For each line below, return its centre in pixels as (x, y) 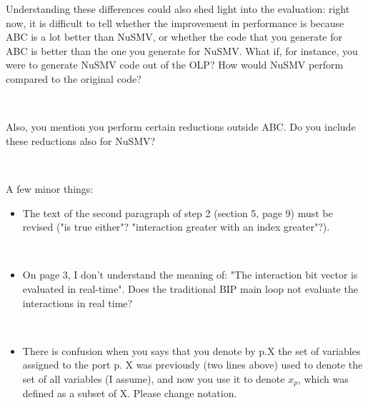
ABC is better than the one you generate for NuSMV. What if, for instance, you (182, 50)
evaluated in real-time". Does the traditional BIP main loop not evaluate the (190, 288)
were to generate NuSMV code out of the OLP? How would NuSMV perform (175, 65)
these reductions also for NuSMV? (81, 140)
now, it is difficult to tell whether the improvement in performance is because (175, 22)
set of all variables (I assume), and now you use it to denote (154, 378)
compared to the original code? (74, 78)
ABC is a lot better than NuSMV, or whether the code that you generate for (174, 37)
